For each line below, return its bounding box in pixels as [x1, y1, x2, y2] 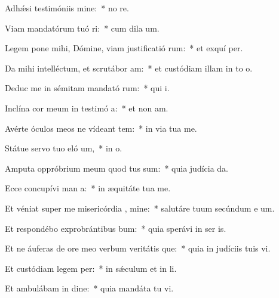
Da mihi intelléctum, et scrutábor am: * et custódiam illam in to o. [5, 61, 253, 74]
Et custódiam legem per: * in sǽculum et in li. [5, 262, 177, 274]
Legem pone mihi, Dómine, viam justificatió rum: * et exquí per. [5, 42, 243, 54]
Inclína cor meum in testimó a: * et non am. [5, 101, 168, 114]
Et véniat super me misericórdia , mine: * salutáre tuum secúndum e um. [5, 201, 275, 214]
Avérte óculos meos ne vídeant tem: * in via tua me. [5, 122, 197, 134]
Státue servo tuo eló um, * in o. [5, 142, 122, 154]
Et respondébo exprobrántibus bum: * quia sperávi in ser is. [5, 222, 226, 234]
